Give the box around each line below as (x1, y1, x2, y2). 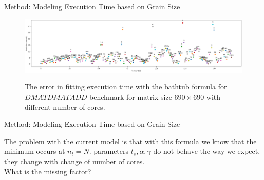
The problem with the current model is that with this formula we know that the (4, 136, 257, 146)
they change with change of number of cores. (4, 156, 145, 167)
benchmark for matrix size (89, 92, 172, 102)
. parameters (89, 146, 129, 156)
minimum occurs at (4, 146, 65, 156)
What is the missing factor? (4, 166, 91, 176)
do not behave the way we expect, (153, 146, 260, 156)
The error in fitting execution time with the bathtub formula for (25, 81, 227, 92)
